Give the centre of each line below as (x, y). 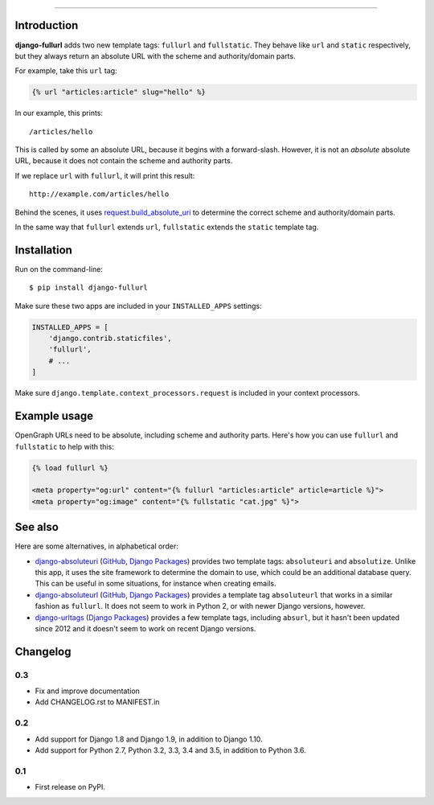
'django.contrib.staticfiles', (110, 339)
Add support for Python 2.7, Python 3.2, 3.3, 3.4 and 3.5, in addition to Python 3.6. (171, 750)
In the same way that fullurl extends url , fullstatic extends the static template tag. (167, 227)
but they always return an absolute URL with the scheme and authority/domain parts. (156, 55)
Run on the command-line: (59, 269)
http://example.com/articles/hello (99, 194)
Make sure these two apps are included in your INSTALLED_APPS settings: (138, 306)
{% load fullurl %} (70, 468)
